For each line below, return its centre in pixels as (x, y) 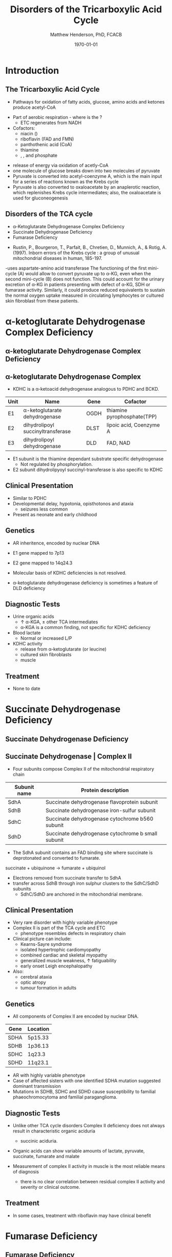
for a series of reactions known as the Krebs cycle (66, 181)
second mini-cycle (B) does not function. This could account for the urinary (85, 279)
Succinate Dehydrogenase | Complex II (69, 756)
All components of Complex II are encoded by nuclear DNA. (76, 1017)
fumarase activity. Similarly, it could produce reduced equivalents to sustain (85, 290)
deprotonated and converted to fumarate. (57, 858)
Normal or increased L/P (46, 638)
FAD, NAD (119, 443)
